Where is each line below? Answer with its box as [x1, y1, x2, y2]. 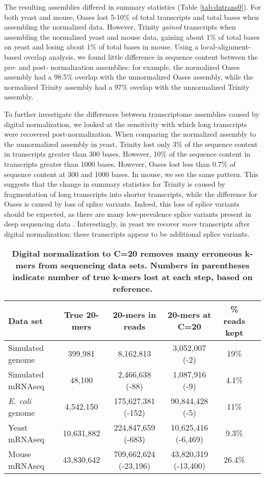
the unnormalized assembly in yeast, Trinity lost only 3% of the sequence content [4, 138, 258, 149]
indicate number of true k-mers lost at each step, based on [12, 270, 253, 283]
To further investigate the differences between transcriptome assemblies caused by [4, 108, 259, 119]
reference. [112, 282, 153, 294]
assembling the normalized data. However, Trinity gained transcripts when [4, 21, 236, 32]
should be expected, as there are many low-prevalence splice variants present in [4, 208, 252, 219]
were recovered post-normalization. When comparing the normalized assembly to [4, 129, 256, 139]
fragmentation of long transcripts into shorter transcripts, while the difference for [4, 188, 257, 199]
